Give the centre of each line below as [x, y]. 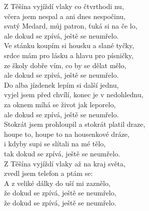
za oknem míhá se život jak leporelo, [60, 104]
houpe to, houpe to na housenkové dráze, [67, 134]
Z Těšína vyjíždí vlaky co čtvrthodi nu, [64, 6]
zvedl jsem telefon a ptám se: [48, 173]
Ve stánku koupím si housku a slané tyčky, [69, 45]
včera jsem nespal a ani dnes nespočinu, [65, 16]
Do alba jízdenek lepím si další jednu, [61, 84]
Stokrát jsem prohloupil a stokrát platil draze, [75, 124]
